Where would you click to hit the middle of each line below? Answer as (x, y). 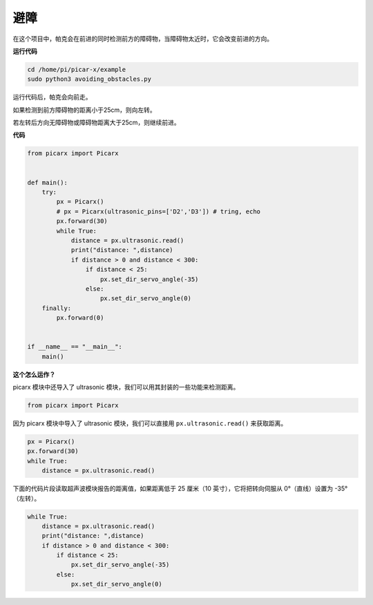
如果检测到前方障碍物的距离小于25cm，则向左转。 (85, 110)
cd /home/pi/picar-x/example (77, 69)
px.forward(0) (80, 318)
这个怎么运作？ (34, 374)
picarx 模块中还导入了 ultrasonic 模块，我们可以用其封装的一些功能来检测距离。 (126, 387)
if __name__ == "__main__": (75, 347)
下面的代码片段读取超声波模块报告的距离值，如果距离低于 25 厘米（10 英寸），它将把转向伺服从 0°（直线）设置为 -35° (180, 489)
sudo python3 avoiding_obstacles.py (89, 79)
